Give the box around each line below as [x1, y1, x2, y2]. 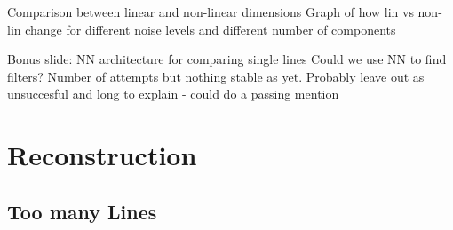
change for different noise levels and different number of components [25, 20, 396, 38]
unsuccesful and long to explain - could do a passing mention [7, 84, 339, 103]
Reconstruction [7, 137, 197, 173]
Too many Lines [7, 197, 157, 225]
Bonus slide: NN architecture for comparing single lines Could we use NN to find [7, 50, 447, 68]
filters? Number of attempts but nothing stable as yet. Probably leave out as [7, 67, 425, 85]
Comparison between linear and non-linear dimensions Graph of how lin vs [7, 3, 414, 20]
